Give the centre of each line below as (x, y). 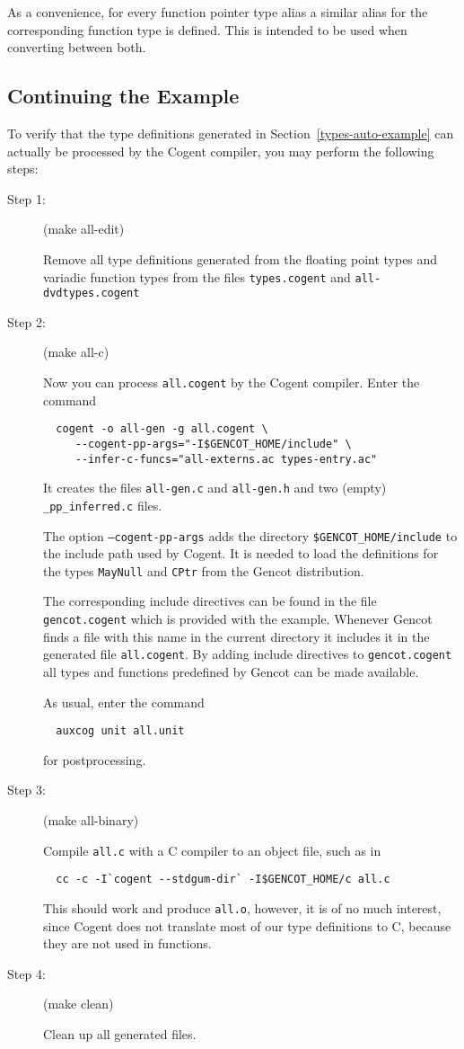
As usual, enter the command (124, 702)
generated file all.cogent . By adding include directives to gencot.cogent (248, 654)
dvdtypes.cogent (92, 293)
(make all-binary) (91, 820)
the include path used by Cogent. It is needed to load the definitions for (241, 553)
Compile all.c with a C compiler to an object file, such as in (212, 850)
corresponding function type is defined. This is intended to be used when (207, 29)
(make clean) (79, 1004)
